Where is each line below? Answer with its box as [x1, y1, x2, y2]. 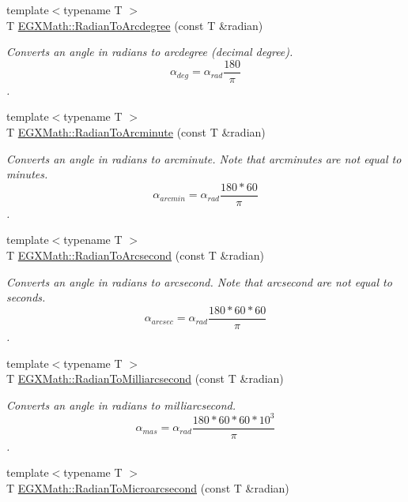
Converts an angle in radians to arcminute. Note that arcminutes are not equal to [6, 150, 402, 167]
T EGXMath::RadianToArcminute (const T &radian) [6, 124, 266, 140]
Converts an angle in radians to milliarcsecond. [6, 396, 236, 413]
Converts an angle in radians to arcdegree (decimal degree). [6, 43, 293, 60]
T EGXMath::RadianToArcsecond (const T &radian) [6, 247, 264, 264]
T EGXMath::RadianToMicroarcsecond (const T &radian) [6, 480, 289, 496]
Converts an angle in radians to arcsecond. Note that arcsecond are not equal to [6, 273, 392, 290]
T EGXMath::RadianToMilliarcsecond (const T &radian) [6, 370, 284, 387]
